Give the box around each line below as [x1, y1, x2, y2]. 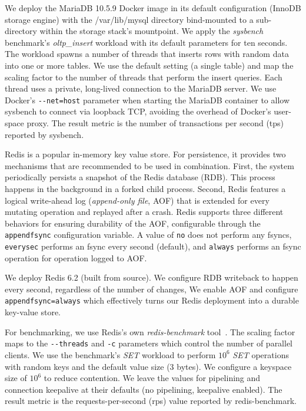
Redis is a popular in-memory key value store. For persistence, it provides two [5, 148, 286, 160]
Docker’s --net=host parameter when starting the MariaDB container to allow [5, 93, 290, 106]
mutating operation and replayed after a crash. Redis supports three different [5, 206, 284, 218]
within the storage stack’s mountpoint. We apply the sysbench [39, 25, 264, 37]
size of [5, 372, 27, 384]
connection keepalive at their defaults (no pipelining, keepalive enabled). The [5, 383, 282, 395]
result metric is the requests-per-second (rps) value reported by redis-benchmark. [5, 395, 297, 407]
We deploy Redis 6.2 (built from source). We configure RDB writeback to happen [5, 271, 298, 284]
